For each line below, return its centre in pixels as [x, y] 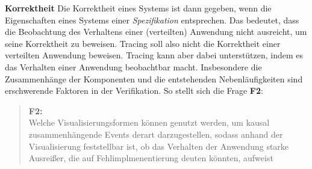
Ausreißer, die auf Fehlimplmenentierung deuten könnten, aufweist [151, 158]
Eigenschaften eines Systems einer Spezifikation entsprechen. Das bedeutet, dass [152, 20]
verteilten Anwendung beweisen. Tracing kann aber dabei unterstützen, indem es [154, 55]
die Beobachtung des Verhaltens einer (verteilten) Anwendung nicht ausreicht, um [156, 32]
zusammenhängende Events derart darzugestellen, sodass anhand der [156, 134]
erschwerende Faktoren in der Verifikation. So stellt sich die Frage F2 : [134, 91]
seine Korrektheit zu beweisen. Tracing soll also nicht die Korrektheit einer [143, 43]
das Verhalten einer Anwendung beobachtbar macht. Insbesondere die [133, 66]
